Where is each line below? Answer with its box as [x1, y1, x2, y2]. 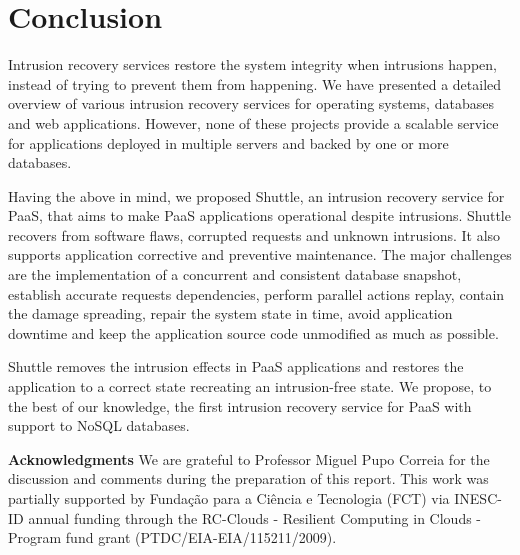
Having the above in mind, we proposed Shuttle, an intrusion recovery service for [8, 185, 505, 206]
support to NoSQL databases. [8, 415, 190, 436]
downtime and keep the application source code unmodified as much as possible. [8, 322, 499, 343]
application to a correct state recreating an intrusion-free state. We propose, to [8, 376, 492, 397]
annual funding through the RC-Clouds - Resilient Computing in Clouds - [28, 507, 482, 528]
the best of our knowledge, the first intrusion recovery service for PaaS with [8, 395, 472, 416]
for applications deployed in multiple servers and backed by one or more [8, 132, 449, 153]
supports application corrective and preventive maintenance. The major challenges [8, 244, 512, 265]
